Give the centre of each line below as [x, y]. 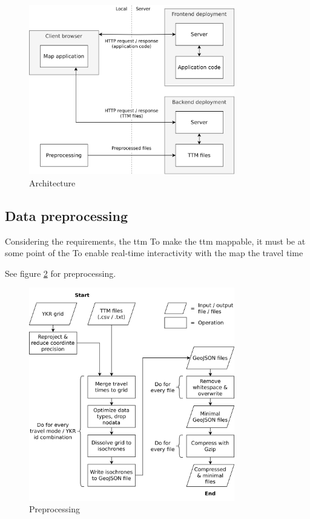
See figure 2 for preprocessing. [61, 273]
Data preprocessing [67, 215]
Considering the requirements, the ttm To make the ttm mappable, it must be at [155, 241]
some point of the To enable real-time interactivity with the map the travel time [154, 253]
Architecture [52, 182]
